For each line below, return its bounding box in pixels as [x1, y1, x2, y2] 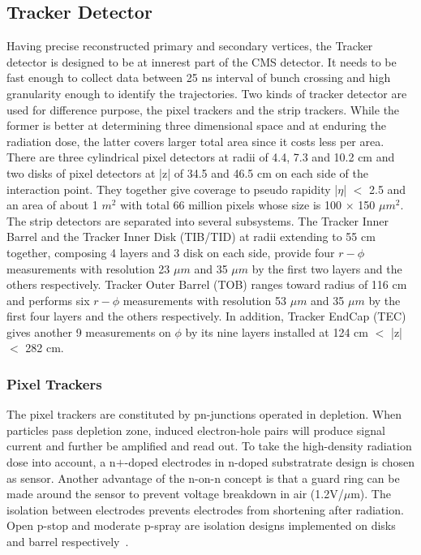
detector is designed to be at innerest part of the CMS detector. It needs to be [6, 53, 397, 70]
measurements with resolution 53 [122, 291, 287, 308]
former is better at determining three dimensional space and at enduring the [6, 117, 386, 134]
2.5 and [369, 180, 406, 197]
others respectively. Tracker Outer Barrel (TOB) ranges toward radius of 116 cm [6, 276, 407, 293]
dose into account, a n [6, 454, 116, 471]
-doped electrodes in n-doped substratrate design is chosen [124, 454, 415, 471]
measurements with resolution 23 [6, 260, 170, 277]
